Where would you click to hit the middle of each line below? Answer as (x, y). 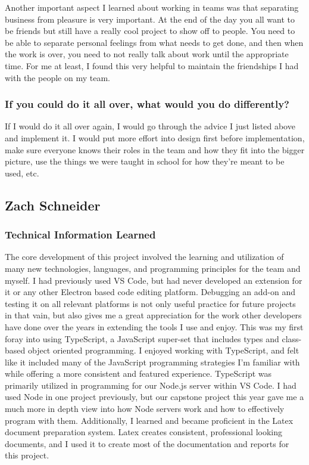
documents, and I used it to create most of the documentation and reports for (147, 443)
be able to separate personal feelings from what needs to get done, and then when (154, 42)
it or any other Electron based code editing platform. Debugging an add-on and (150, 292)
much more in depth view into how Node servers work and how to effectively (145, 409)
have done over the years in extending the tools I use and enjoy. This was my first (154, 326)
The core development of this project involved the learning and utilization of (144, 257)
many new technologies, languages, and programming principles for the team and (153, 268)
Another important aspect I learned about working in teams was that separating (152, 7)
